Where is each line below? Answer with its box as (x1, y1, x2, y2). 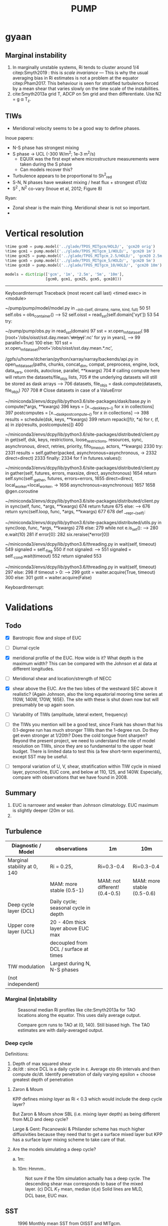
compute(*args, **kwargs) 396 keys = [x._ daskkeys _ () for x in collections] (5, 403, 154, 411)
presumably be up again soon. (12, 701, 75, 708)
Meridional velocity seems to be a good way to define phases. (12, 125, 141, 131)
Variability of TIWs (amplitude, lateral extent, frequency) (12, 711, 128, 717)
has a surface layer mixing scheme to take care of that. (12, 1136, 126, 1143)
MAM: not (97, 877, 121, 884)
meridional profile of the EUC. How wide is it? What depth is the (12, 655, 143, 661)
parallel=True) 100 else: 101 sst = (5, 340, 72, 346)
